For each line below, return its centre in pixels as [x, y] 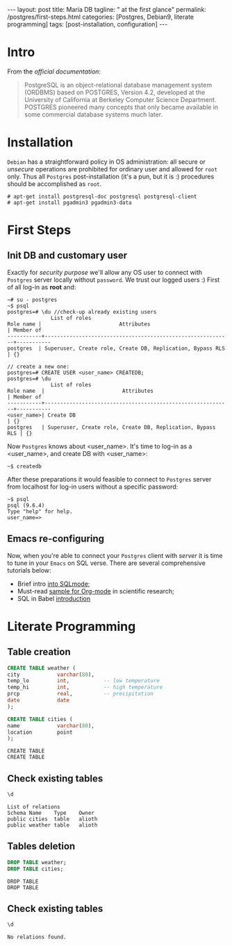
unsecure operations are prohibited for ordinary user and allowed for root [112, 169]
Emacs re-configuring [56, 539]
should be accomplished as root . [55, 184]
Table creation [39, 652]
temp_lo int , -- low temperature [83, 681]
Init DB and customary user [67, 256]
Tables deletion [41, 846]
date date [39, 700]
